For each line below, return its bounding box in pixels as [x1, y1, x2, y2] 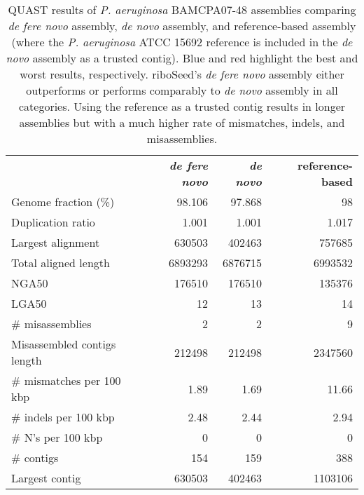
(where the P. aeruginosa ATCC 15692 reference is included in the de [11, 34, 353, 50]
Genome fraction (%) [11, 194, 115, 210]
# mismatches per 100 [11, 372, 121, 388]
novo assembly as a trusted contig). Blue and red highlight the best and [6, 50, 358, 66]
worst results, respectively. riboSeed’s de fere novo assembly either [20, 66, 344, 82]
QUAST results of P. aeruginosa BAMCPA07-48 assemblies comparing [8, 1, 356, 18]
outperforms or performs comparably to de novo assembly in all [26, 82, 338, 98]
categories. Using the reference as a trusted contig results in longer [18, 98, 346, 114]
